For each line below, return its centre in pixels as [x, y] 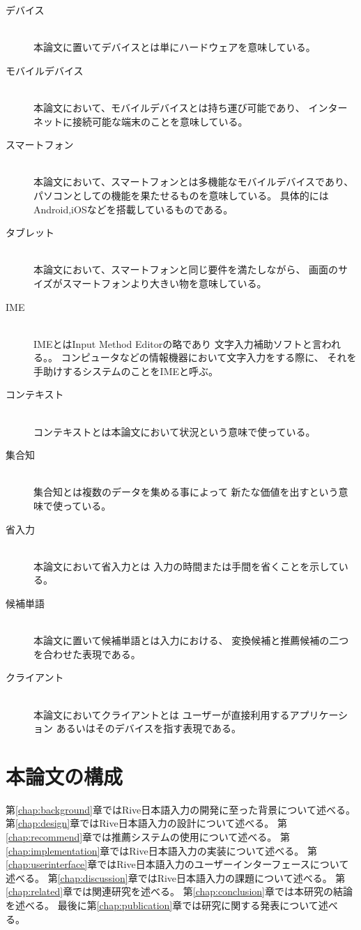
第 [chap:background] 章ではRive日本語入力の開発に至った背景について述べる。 [180, 809]
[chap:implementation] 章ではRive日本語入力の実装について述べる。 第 [162, 850]
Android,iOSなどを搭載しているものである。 [133, 209]
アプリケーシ [319, 714]
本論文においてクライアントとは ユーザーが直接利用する [162, 714]
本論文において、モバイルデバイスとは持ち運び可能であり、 [169, 107]
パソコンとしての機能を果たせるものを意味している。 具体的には [181, 195]
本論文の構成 [64, 776]
